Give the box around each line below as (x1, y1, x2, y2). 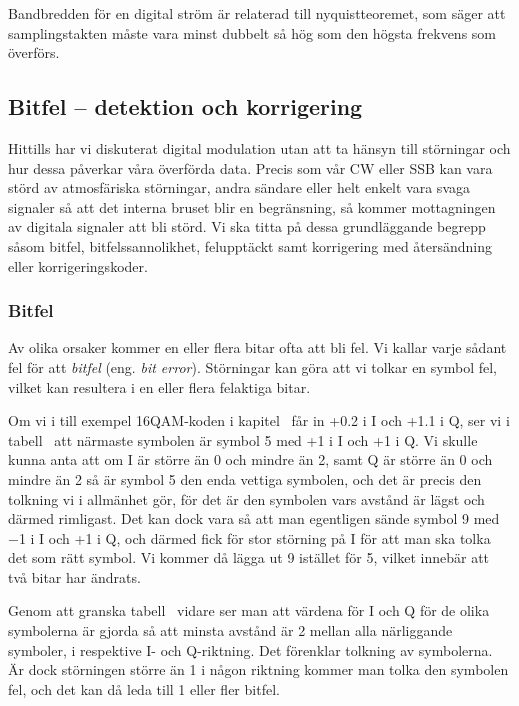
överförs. (8, 42, 60, 63)
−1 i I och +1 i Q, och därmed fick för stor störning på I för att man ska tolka (8, 527, 491, 548)
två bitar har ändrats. (8, 566, 141, 587)
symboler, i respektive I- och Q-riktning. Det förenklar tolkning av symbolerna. (8, 639, 493, 660)
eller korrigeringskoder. (8, 255, 148, 276)
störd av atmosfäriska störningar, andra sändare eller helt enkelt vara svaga (8, 177, 470, 198)
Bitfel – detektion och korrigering (8, 91, 363, 122)
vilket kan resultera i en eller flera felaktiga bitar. (8, 376, 311, 397)
